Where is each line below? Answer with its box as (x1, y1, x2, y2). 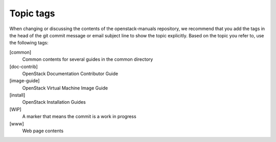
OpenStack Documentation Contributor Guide (22, 70, 119, 77)
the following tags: (9, 40, 49, 46)
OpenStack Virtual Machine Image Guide (22, 85, 108, 91)
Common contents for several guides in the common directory (22, 56, 153, 62)
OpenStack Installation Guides (22, 99, 86, 105)
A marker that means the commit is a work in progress (22, 113, 136, 120)
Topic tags (9, 8, 56, 19)
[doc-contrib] (9, 63, 38, 69)
